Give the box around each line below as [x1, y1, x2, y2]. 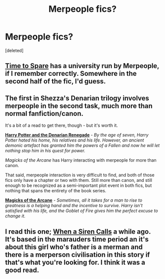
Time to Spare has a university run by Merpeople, [5, 62, 160, 70]
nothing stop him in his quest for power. [5, 148, 85, 154]
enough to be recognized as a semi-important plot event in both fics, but [5, 182, 152, 188]
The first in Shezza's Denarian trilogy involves [5, 94, 149, 102]
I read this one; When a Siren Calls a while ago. [5, 227, 151, 236]
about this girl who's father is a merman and [5, 243, 143, 251]
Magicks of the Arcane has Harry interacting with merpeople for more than [5, 157, 157, 163]
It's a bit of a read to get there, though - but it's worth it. [5, 122, 118, 129]
